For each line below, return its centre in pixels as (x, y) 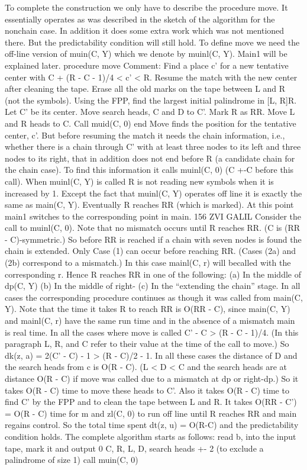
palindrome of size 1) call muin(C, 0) (72, 460)
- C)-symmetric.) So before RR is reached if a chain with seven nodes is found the (153, 239)
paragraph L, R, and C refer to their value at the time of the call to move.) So (147, 344)
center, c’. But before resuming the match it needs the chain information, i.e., (145, 135)
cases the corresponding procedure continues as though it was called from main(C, (154, 297)
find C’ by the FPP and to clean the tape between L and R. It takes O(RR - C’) (151, 402)
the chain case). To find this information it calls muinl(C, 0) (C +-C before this (149, 170)
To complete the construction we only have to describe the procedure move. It (146, 7)
